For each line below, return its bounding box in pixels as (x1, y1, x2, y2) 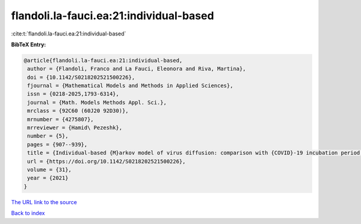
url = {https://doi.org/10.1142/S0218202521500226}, (27, 158, 186, 165)
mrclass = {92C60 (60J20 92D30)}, (27, 107, 129, 114)
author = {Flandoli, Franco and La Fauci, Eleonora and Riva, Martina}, (27, 65, 246, 72)
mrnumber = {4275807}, (27, 116, 94, 123)
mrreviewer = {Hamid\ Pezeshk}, (27, 124, 123, 132)
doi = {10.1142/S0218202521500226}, (27, 74, 135, 80)
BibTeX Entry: (11, 41, 46, 48)
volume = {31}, (27, 166, 72, 173)
